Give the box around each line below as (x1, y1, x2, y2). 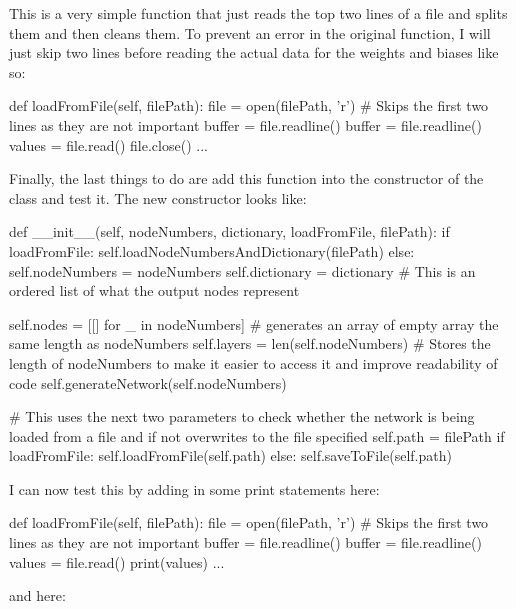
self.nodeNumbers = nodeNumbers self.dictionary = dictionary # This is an (9, 260, 476, 281)
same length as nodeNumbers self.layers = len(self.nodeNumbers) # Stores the (9, 333, 491, 354)
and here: (9, 585, 66, 606)
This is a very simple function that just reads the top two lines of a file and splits (9, 3, 508, 23)
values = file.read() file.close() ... (9, 134, 208, 155)
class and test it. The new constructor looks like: (9, 187, 307, 208)
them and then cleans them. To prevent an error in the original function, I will (9, 22, 491, 43)
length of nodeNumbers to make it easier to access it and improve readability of (9, 352, 498, 373)
